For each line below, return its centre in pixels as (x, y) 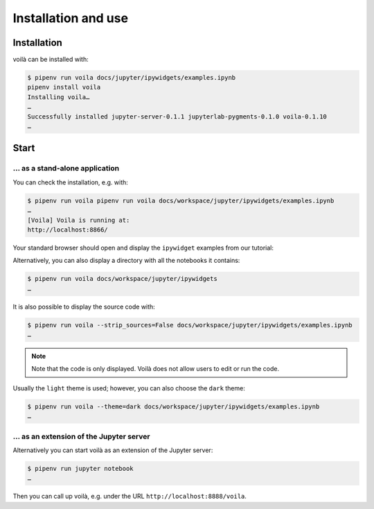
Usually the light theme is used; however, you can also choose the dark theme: (129, 388)
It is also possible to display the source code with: (84, 307)
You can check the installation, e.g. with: (70, 182)
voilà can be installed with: (51, 60)
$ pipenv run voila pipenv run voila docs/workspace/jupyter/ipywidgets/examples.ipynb (181, 200)
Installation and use (70, 18)
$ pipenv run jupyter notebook (81, 468)
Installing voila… (59, 97)
